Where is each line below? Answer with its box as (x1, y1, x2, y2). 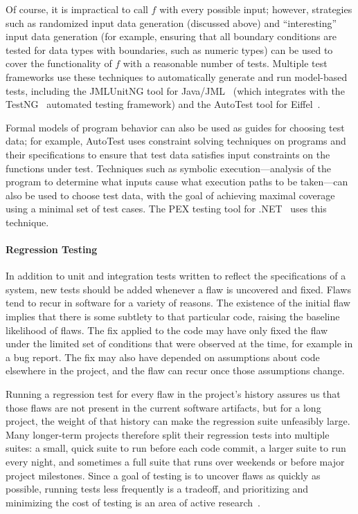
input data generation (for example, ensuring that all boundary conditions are (6, 29, 337, 44)
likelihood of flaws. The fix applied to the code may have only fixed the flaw (6, 322, 328, 337)
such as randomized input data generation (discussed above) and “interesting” (6, 15, 337, 30)
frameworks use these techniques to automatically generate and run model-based (6, 69, 348, 84)
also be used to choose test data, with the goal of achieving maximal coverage (6, 187, 335, 202)
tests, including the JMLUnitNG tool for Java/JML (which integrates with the (6, 83, 345, 98)
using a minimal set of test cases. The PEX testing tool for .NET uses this (6, 201, 327, 216)
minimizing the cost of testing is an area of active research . (6, 495, 260, 509)
